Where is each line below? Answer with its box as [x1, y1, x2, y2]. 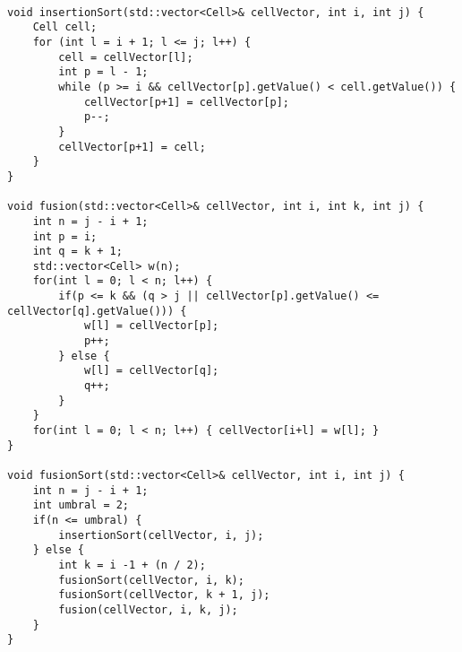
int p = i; [32, 230, 98, 243]
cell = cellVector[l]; [58, 50, 193, 64]
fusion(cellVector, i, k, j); [58, 603, 238, 616]
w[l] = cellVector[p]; [83, 319, 219, 333]
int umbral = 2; [32, 499, 130, 512]
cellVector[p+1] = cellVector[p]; [83, 95, 289, 109]
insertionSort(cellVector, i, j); [58, 528, 264, 542]
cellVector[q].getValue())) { [7, 304, 187, 317]
